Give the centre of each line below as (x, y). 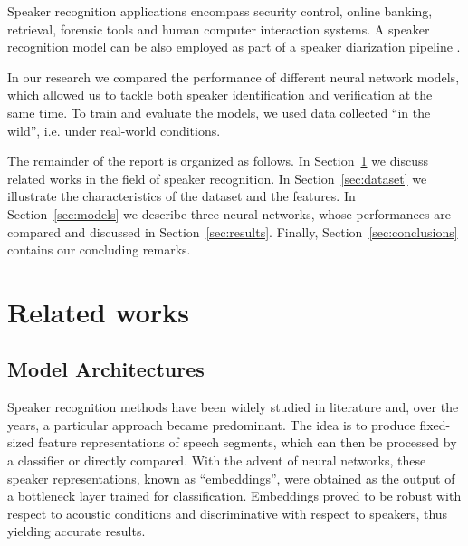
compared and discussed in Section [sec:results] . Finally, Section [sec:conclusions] (233, 231)
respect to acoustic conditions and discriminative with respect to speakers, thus (228, 513)
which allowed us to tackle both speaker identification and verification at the (220, 95)
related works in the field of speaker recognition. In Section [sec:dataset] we (217, 178)
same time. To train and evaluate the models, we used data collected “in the (219, 112)
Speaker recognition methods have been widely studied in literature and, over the (233, 407)
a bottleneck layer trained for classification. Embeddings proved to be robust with (234, 496)
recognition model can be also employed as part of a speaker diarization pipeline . (234, 47)
